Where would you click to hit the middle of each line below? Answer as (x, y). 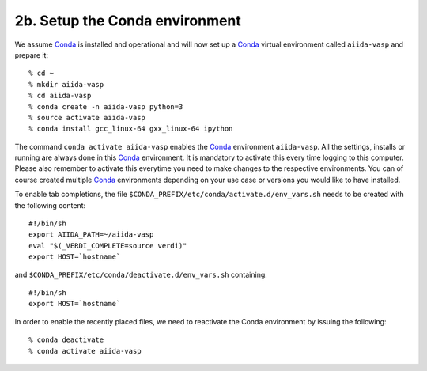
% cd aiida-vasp (60, 96)
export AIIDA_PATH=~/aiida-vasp (91, 235)
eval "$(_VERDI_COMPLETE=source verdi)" (108, 246)
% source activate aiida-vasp (87, 117)
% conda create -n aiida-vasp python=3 (106, 106)
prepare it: (32, 55)
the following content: (50, 205)
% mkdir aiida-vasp (66, 84)
